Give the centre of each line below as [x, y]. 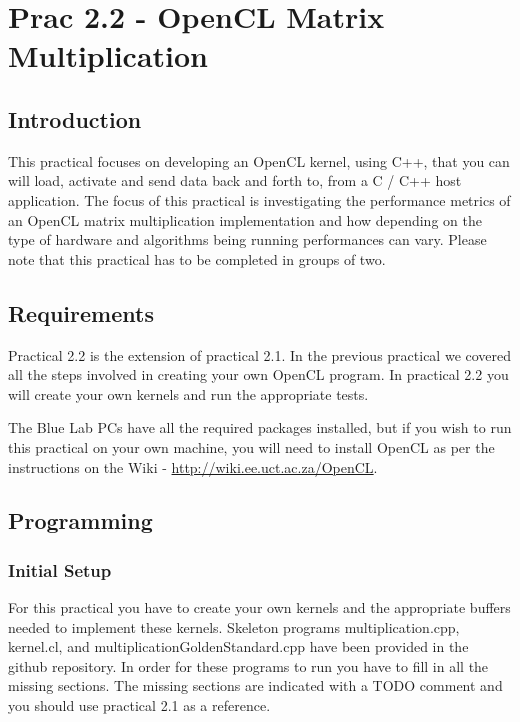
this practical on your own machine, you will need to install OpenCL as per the [251, 446]
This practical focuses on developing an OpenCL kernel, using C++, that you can [259, 160]
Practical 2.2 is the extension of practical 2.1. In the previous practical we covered [260, 354]
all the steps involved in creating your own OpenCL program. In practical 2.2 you [258, 374]
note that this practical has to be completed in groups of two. [197, 258]
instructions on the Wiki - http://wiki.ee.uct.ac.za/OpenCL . [193, 466]
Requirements [81, 312]
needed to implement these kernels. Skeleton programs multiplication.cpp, [234, 626]
